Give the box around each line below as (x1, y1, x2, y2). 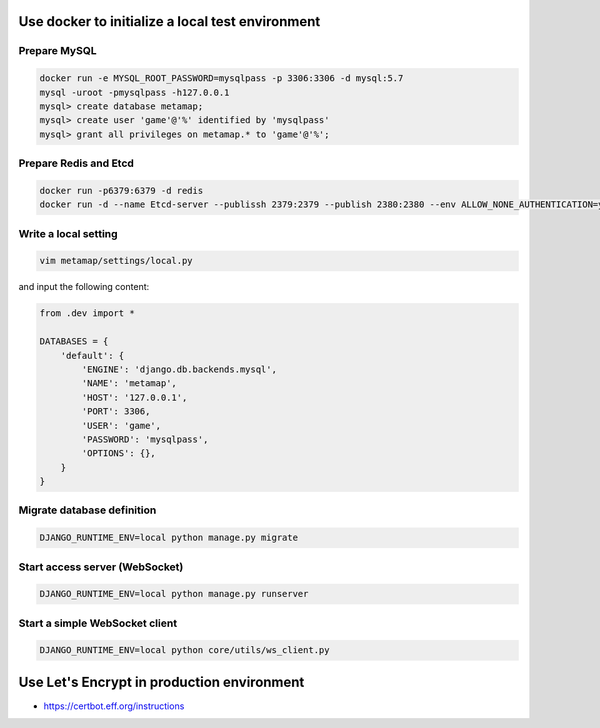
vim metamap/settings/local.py (39, 255, 194, 267)
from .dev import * (39, 308, 135, 319)
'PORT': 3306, (81, 406, 151, 417)
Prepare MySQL (18, 44, 97, 58)
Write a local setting (18, 226, 119, 240)
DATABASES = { (39, 336, 109, 347)
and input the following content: (18, 281, 150, 293)
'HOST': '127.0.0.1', (81, 391, 188, 403)
